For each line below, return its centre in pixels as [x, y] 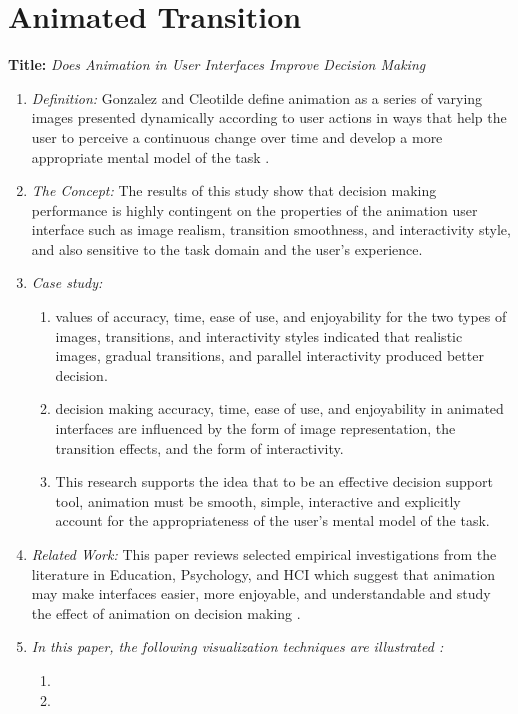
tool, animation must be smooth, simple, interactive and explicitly [258, 500]
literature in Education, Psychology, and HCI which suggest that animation [263, 573]
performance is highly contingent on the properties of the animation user [254, 209]
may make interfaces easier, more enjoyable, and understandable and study [261, 593]
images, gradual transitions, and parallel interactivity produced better [269, 355]
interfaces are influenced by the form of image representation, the [255, 428]
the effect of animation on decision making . [166, 612]
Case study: [67, 282]
